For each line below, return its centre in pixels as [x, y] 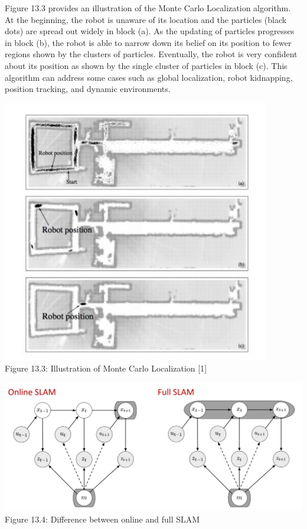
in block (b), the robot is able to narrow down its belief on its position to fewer [148, 42]
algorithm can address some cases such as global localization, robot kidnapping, [149, 77]
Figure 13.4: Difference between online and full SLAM [102, 519]
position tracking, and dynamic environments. [88, 89]
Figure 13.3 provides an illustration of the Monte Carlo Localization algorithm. [148, 8]
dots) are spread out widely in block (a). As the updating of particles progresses [150, 31]
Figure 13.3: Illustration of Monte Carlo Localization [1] [106, 368]
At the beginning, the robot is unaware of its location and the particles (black [146, 19]
